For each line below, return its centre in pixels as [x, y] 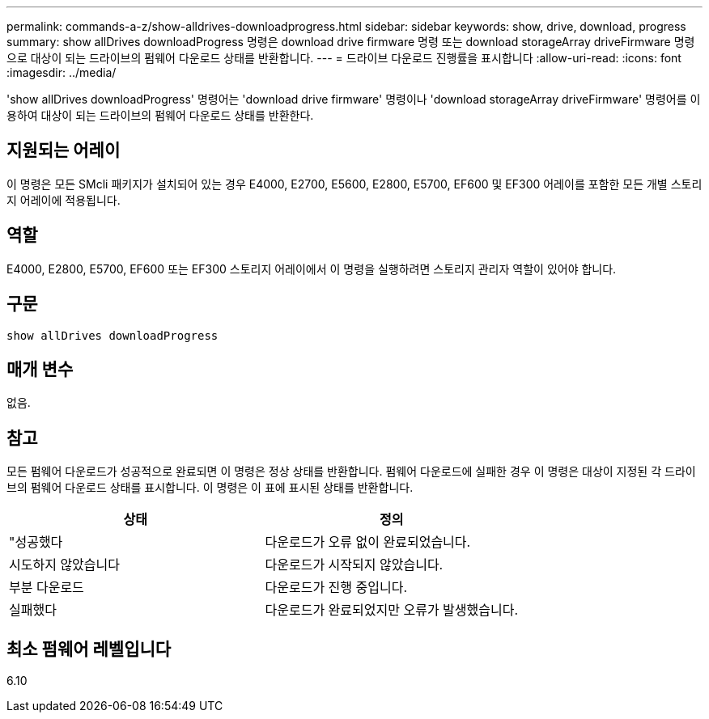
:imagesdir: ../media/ [62, 72]
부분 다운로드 [47, 588]
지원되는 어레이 [64, 150]
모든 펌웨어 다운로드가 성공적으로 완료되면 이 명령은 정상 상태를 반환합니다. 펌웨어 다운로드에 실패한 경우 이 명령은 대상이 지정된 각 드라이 [351, 472]
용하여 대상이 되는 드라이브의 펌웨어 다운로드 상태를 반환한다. [160, 115]
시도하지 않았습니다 [64, 565]
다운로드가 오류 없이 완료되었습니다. [368, 542]
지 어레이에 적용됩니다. [64, 200]
